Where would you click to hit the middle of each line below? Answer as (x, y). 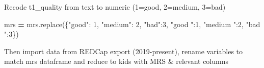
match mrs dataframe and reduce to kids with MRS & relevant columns (116, 61)
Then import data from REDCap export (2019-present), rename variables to (124, 51)
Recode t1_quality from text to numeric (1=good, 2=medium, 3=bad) (115, 7)
